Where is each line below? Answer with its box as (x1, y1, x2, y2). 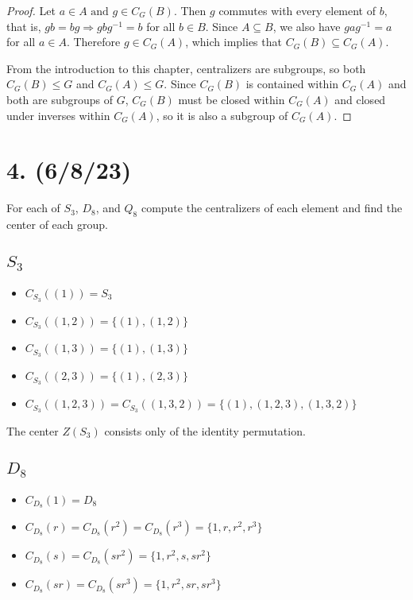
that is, (6, 17, 41, 34)
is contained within (245, 75, 339, 92)
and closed (334, 91, 386, 107)
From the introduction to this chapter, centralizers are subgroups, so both (6, 60, 366, 76)
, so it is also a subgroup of (156, 106, 288, 123)
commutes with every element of (218, 2, 376, 18)
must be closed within (178, 91, 285, 107)
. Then (173, 2, 206, 18)
